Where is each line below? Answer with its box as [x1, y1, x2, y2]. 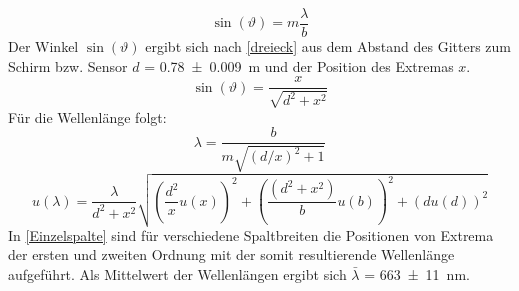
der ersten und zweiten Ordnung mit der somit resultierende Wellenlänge [8, 244, 455, 265]
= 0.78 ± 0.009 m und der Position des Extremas [144, 55, 454, 76]
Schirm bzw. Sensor [8, 55, 128, 76]
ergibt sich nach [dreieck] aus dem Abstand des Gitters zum [145, 36, 512, 57]
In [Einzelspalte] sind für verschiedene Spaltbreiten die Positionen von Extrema [8, 224, 494, 245]
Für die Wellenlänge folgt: [8, 106, 167, 127]
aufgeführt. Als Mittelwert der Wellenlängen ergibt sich [8, 264, 347, 285]
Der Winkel [8, 36, 79, 57]
